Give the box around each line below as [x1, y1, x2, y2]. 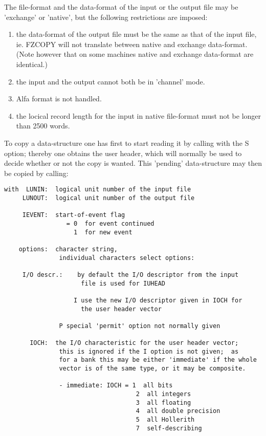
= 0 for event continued [66, 220, 154, 227]
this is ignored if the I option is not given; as [59, 347, 239, 355]
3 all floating [136, 399, 191, 406]
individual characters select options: [59, 254, 195, 261]
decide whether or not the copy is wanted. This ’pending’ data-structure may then [4, 158, 262, 168]
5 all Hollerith [136, 416, 195, 424]
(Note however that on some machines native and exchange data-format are [16, 49, 254, 59]
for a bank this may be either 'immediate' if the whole [59, 356, 257, 364]
